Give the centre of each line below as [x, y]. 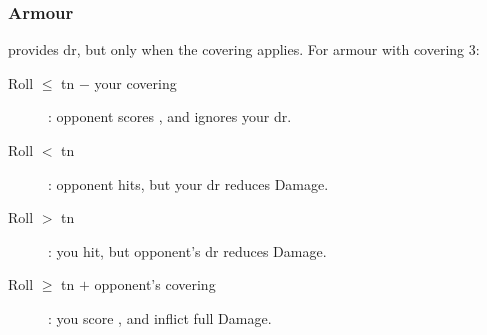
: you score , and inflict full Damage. [160, 317]
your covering [135, 82]
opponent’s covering [155, 284]
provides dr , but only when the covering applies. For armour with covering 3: [244, 49]
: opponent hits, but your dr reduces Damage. [188, 183]
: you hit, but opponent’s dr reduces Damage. [187, 250]
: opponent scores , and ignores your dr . [170, 116]
